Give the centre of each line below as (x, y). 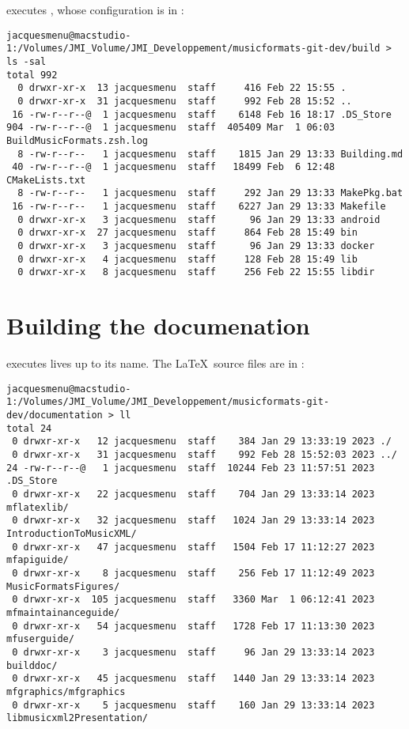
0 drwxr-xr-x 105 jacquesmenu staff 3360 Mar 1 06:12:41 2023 (193, 600)
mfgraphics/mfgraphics (66, 691)
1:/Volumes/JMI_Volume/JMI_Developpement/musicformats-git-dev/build (193, 49)
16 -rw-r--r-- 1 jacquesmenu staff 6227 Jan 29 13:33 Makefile (199, 207)
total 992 (32, 75)
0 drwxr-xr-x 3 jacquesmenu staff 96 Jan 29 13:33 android (199, 219)
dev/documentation (55, 415)
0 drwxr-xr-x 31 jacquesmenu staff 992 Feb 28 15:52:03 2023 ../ (204, 455)
